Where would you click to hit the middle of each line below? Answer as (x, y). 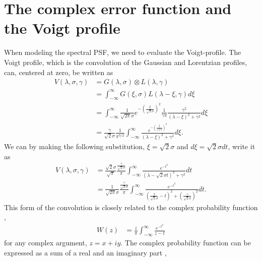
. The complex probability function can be (186, 242)
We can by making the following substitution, (75, 146)
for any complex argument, (46, 242)
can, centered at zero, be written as (59, 72)
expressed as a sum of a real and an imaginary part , (85, 252)
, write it (242, 146)
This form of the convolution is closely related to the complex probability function (131, 207)
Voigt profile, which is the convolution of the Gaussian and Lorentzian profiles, (126, 62)
